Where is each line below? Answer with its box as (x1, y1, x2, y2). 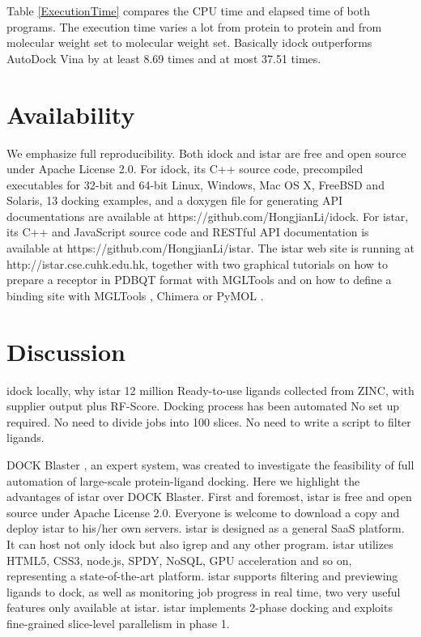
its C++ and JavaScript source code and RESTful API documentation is (6, 223, 369, 240)
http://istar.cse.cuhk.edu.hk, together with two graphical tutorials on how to (6, 255, 388, 272)
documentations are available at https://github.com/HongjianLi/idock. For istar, (6, 207, 409, 224)
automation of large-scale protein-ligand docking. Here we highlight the (6, 472, 360, 489)
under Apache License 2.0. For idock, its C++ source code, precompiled (6, 160, 364, 177)
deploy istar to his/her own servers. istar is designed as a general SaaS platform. (6, 520, 405, 537)
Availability (6, 97, 135, 130)
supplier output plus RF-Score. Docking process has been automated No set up (6, 397, 399, 414)
